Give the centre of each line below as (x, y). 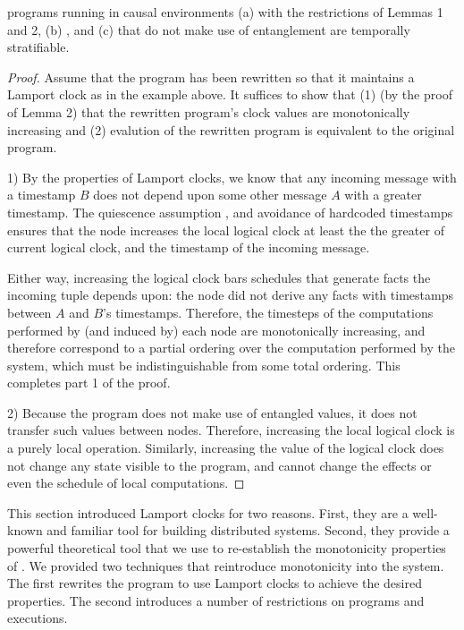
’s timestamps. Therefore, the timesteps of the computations (268, 312)
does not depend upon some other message (210, 195)
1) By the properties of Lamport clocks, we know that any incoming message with (232, 177)
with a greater (383, 195)
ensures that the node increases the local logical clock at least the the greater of (226, 230)
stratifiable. (38, 47)
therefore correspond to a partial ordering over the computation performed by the (232, 348)
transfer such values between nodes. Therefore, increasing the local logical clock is (231, 430)
